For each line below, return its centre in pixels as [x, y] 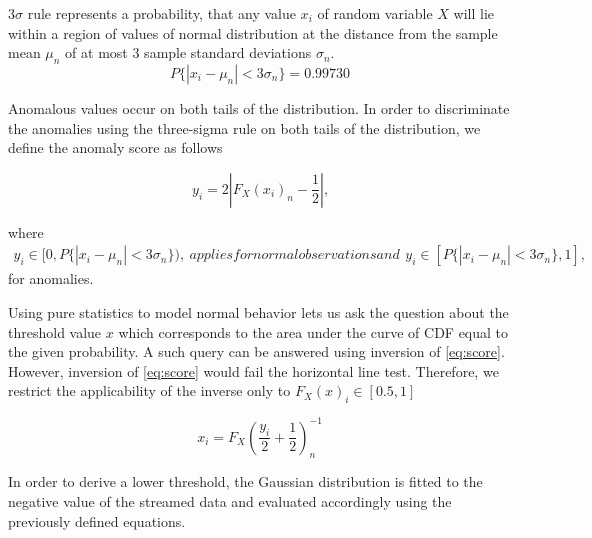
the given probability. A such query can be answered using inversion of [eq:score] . [256, 351]
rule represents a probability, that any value [161, 13]
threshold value [55, 331]
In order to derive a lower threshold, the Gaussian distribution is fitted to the [245, 481]
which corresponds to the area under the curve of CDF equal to [313, 331]
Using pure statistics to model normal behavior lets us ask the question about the [258, 311]
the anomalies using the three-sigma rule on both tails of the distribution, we [244, 127]
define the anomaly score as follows [115, 147]
